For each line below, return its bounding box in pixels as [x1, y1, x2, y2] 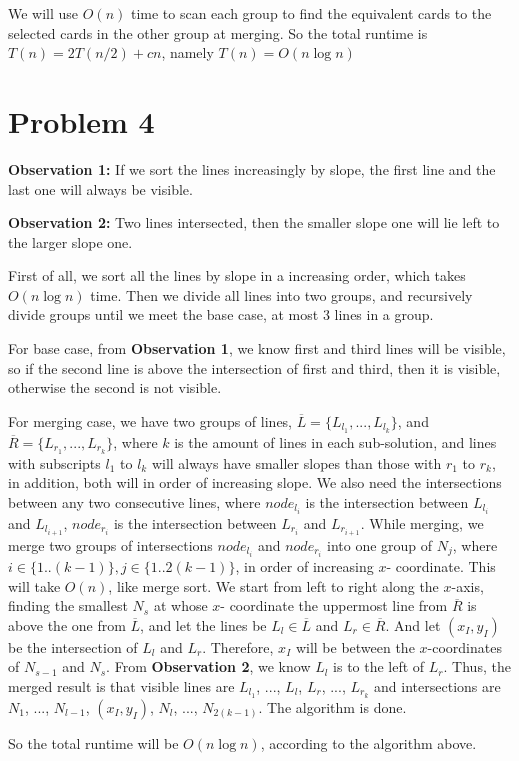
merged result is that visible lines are [8, 676, 235, 696]
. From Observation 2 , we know [106, 656, 311, 677]
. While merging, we [360, 512, 484, 533]
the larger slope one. [8, 231, 133, 252]
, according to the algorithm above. [260, 732, 477, 753]
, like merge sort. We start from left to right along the [108, 575, 439, 596]
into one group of [326, 534, 433, 555]
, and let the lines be [140, 614, 267, 635]
